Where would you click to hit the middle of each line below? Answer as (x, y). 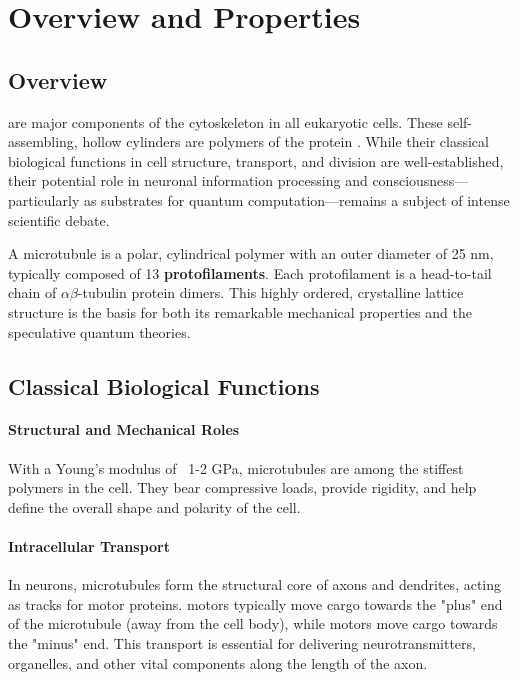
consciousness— (420, 180)
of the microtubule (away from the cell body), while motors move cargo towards (253, 623)
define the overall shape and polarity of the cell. (154, 506)
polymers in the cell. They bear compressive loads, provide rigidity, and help (242, 487)
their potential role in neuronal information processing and (188, 180)
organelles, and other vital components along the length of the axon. (218, 662)
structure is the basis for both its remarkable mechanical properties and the (240, 311)
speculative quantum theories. (99, 331)
